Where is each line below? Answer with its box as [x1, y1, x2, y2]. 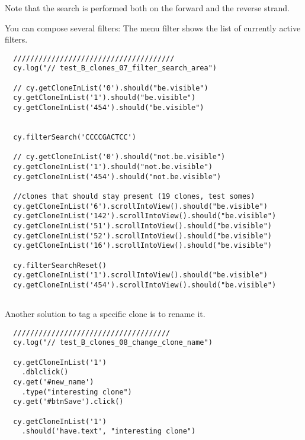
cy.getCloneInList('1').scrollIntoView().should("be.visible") [13, 271, 268, 280]
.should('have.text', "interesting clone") [21, 427, 196, 436]
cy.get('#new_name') [13, 378, 94, 387]
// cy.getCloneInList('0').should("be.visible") [13, 83, 208, 92]
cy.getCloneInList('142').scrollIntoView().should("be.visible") [13, 212, 277, 221]
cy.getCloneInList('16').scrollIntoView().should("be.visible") [13, 241, 272, 250]
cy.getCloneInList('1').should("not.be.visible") [13, 163, 213, 171]
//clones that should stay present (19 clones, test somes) [13, 192, 255, 200]
